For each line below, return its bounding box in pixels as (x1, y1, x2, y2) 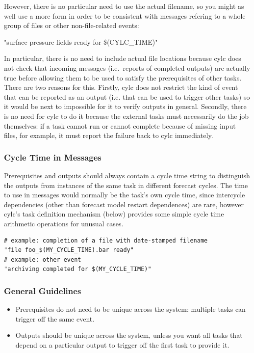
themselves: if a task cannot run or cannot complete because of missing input (4, 120, 236, 131)
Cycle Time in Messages (4, 151, 102, 163)
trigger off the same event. (15, 313, 95, 324)
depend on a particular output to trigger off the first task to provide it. (15, 339, 229, 350)
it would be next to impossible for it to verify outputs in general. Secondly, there (4, 101, 247, 111)
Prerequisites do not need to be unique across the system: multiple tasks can (15, 304, 246, 314)
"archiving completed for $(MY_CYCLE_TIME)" (4, 266, 152, 273)
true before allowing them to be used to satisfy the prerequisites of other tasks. (4, 72, 242, 82)
